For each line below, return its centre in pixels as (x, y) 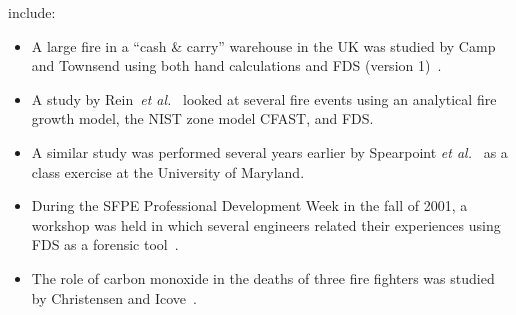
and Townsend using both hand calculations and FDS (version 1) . (236, 65)
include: (32, 12)
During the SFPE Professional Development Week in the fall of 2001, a (249, 205)
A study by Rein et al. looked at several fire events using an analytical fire (264, 98)
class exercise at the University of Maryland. (168, 171)
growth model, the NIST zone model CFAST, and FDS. (202, 118)
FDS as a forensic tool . (105, 244)
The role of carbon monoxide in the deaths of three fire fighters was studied (263, 277)
